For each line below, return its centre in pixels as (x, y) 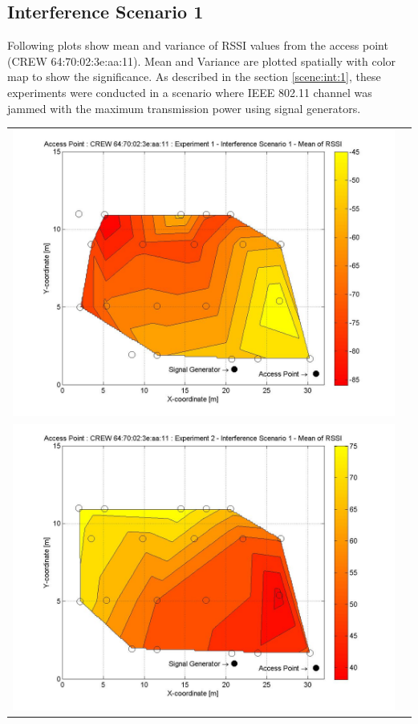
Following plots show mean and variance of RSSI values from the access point (198, 45)
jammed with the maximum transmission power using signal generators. (184, 108)
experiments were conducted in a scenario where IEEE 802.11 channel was (190, 92)
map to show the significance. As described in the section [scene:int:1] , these (194, 77)
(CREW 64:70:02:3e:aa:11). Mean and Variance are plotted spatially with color (202, 61)
